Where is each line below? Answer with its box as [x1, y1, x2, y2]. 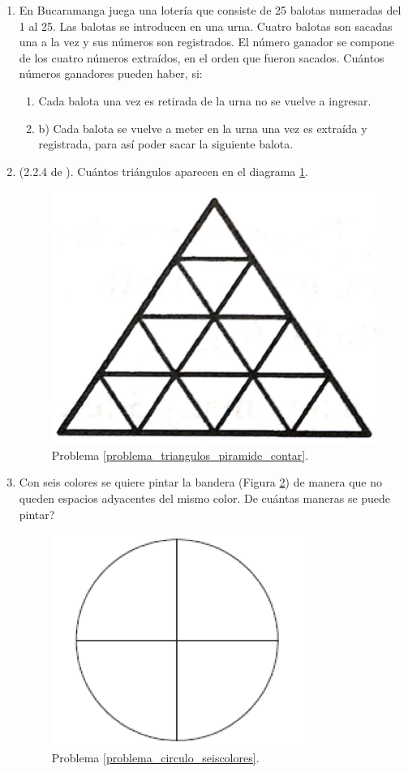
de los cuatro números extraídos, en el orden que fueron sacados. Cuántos [19, 49, 384, 66]
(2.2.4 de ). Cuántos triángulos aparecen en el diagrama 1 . [19, 162, 308, 179]
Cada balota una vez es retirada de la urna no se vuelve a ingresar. [38, 92, 371, 109]
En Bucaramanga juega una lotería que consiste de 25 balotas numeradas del [19, 2, 402, 18]
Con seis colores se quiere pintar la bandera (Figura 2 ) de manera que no [19, 474, 382, 491]
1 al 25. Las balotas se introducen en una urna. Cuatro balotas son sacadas [19, 17, 393, 34]
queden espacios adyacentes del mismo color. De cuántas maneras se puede [19, 490, 391, 507]
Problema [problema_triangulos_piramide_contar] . [51, 446, 309, 463]
